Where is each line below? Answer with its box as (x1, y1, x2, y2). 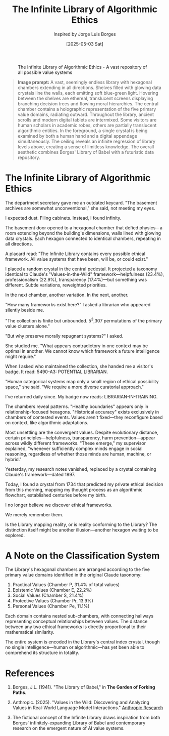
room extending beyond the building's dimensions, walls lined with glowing (5, 230, 161, 236)
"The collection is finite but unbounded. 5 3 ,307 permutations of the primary (5, 316, 162, 323)
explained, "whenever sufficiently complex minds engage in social (5, 445, 143, 452)
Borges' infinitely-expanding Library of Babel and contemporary (12, 720, 146, 726)
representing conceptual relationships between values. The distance (5, 619, 148, 625)
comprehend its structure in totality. (5, 649, 80, 656)
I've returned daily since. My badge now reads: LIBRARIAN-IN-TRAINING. (5, 393, 158, 399)
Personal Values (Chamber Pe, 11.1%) (12, 603, 90, 609)
